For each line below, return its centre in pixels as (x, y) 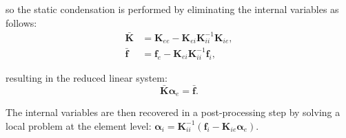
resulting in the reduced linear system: (86, 77)
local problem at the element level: (79, 125)
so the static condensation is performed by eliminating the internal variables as (172, 9)
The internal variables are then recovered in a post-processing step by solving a (173, 112)
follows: (21, 22)
